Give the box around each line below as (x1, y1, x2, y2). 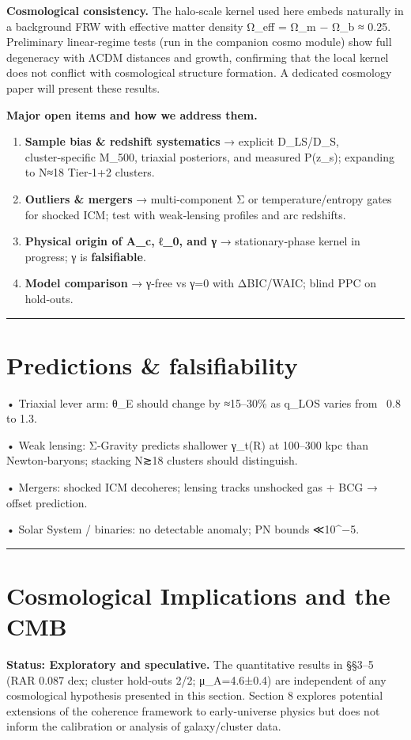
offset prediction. (6, 494, 88, 510)
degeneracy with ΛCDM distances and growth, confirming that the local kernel (6, 48, 389, 65)
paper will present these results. (6, 79, 160, 96)
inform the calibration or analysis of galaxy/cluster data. (6, 718, 281, 734)
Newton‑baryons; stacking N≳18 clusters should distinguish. (6, 452, 298, 469)
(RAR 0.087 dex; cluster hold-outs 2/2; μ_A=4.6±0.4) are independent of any (6, 671, 386, 688)
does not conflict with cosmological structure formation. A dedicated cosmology (6, 64, 392, 81)
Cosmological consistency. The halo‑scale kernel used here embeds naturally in (6, 2, 404, 18)
